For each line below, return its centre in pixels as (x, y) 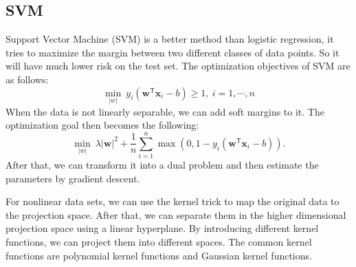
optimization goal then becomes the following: (102, 125)
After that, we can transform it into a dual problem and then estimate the (162, 165)
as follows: (27, 79)
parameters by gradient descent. (73, 178)
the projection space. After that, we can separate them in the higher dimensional (176, 214)
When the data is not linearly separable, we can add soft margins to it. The (165, 111)
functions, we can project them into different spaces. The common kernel (159, 242)
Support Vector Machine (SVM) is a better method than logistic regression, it (170, 39)
